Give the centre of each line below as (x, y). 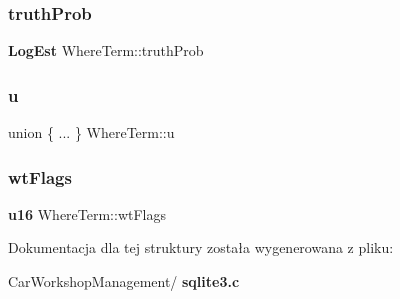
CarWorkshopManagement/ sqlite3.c (124, 281)
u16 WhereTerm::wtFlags (87, 213)
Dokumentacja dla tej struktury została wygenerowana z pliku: (201, 247)
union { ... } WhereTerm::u (91, 132)
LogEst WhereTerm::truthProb (106, 50)
